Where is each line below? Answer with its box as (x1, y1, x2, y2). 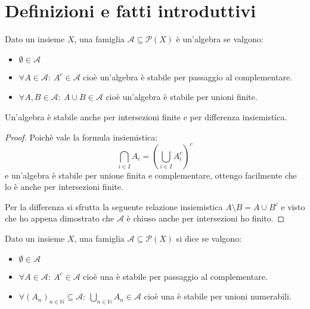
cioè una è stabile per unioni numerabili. (144, 290, 292, 302)
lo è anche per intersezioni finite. (5, 180, 123, 193)
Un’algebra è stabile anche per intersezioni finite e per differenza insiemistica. (5, 110, 287, 123)
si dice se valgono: (176, 232, 242, 244)
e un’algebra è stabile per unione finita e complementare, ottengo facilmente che (5, 168, 297, 181)
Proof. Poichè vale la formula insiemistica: (5, 130, 158, 143)
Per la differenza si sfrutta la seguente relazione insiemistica (5, 200, 223, 213)
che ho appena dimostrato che (5, 212, 114, 224)
